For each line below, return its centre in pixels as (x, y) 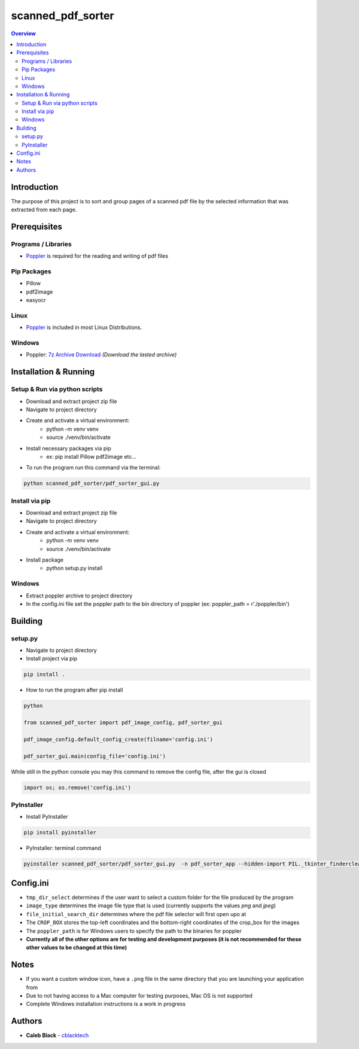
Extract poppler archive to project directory (79, 596)
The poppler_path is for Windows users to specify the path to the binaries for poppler (134, 931)
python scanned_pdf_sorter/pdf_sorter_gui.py (92, 484)
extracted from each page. (44, 210)
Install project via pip (52, 658)
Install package (45, 560)
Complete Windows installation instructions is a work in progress (106, 1004)
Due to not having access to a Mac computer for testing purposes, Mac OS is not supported (139, 995)
